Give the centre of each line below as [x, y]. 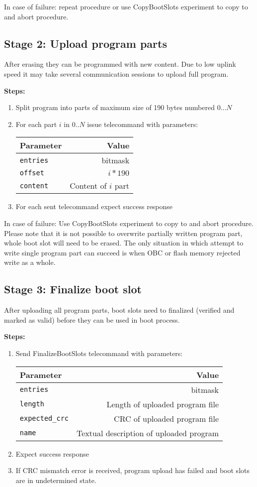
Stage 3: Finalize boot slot [73, 289]
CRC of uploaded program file [167, 418]
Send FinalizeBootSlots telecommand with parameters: [99, 353]
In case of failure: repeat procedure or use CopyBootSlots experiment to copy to [126, 6]
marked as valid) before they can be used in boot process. [92, 319]
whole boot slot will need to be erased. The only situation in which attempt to [124, 243]
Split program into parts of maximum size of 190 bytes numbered [115, 107]
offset [32, 173]
